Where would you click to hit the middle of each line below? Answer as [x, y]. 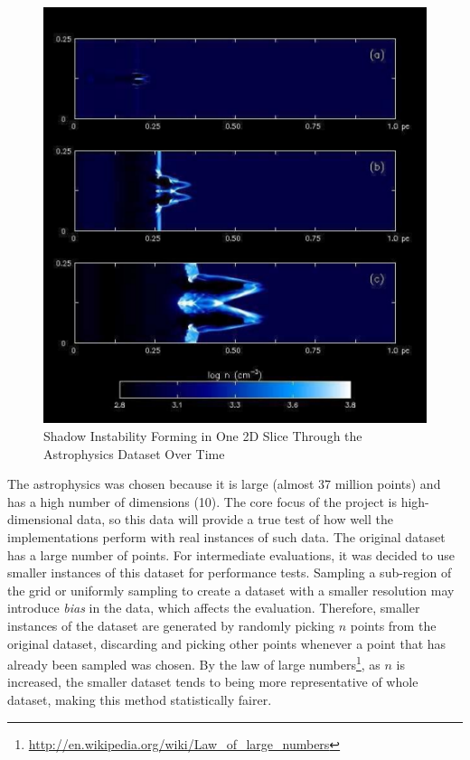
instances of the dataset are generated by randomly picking [171, 625]
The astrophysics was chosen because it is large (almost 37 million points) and [224, 484]
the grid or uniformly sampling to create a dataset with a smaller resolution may [231, 590]
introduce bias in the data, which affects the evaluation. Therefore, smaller [214, 608]
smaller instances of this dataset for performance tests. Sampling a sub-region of [230, 572]
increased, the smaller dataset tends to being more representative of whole [213, 682]
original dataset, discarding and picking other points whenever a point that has [227, 643]
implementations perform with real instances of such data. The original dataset [226, 536]
